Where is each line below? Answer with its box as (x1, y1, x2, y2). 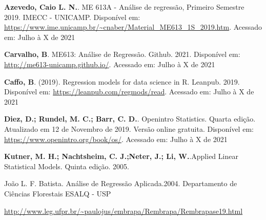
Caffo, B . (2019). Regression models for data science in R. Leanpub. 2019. (4, 76, 240, 87)
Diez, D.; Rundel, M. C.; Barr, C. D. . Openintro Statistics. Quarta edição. (4, 113, 256, 124)
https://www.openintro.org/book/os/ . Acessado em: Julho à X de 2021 (4, 133, 228, 144)
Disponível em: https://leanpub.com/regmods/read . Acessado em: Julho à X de (4, 86, 254, 97)
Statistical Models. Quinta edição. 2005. (4, 161, 130, 171)
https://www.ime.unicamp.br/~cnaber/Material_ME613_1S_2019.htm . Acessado (4, 22, 262, 32)
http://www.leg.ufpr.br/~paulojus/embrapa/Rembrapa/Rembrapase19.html (4, 205, 243, 216)
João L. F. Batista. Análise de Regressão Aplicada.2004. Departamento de (4, 178, 237, 189)
